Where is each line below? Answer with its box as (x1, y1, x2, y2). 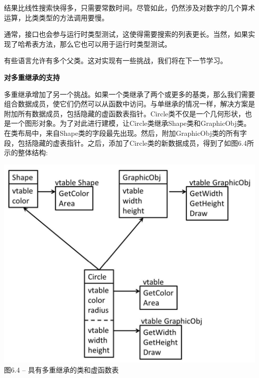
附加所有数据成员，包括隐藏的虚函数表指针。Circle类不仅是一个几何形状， (4, 108, 245, 118)
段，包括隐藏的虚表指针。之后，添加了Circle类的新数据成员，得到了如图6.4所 (4, 137, 254, 148)
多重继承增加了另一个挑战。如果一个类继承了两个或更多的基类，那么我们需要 (4, 89, 255, 99)
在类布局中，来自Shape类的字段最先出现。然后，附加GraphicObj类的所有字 (4, 127, 247, 138)
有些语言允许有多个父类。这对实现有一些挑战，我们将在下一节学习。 (4, 55, 227, 66)
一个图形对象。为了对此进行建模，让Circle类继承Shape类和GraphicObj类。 (10, 118, 251, 128)
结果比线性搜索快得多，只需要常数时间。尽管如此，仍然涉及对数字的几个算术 (4, 2, 255, 12)
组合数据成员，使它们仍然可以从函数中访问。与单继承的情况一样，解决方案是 (4, 98, 255, 109)
